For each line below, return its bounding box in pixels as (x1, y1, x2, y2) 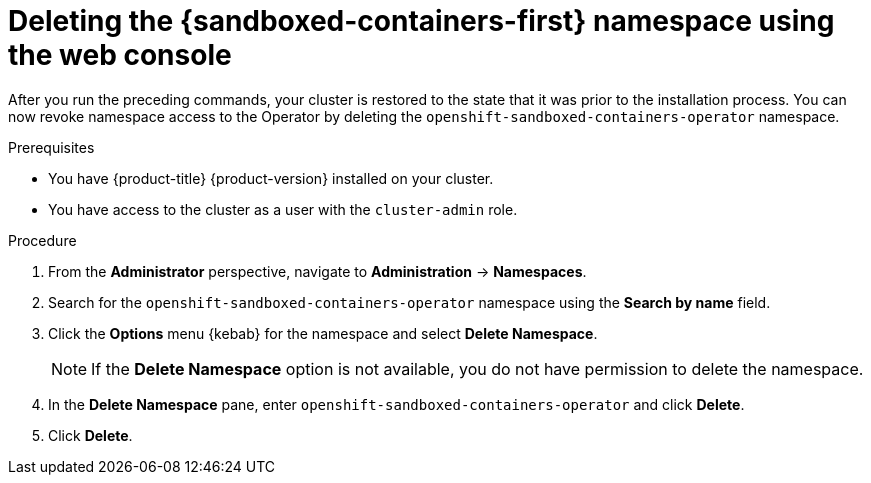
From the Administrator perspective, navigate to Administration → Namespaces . (48, 262, 587, 280)
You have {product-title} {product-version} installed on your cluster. (48, 169, 494, 187)
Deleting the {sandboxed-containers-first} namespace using (8, 4, 835, 38)
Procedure (8, 231, 77, 249)
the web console (8, 38, 232, 72)
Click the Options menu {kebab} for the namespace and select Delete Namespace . (48, 324, 598, 342)
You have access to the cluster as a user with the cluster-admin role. (48, 200, 518, 218)
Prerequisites (8, 138, 95, 156)
